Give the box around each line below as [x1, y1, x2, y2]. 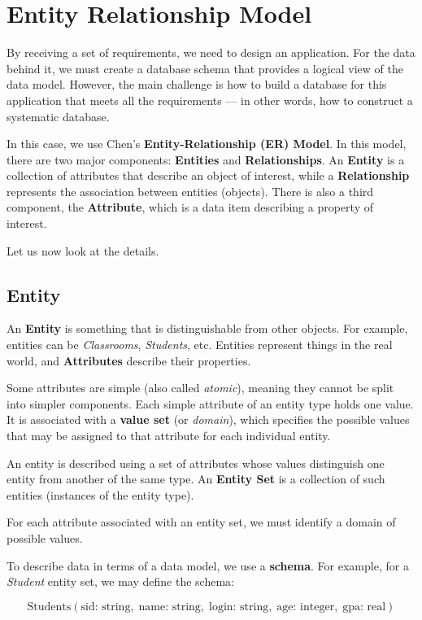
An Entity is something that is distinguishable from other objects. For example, [7, 320, 408, 337]
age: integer [276, 600, 335, 613]
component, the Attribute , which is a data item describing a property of [7, 199, 373, 216]
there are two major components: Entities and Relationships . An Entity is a [7, 151, 405, 168]
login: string [208, 600, 269, 613]
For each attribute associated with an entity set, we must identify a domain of [7, 513, 396, 530]
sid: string [80, 600, 131, 613]
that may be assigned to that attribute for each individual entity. [7, 427, 331, 444]
